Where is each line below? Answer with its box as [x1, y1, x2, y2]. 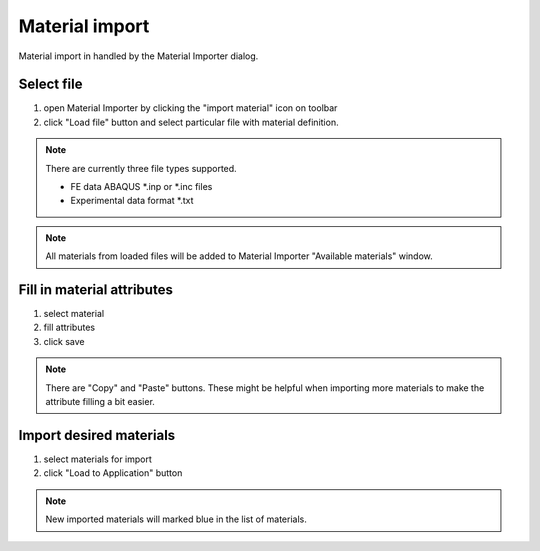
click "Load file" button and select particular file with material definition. [43, 116, 339, 128]
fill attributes [43, 321, 95, 334]
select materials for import [43, 453, 152, 465]
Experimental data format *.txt [70, 195, 194, 207]
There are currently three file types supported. [45, 162, 237, 174]
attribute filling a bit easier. [45, 396, 155, 408]
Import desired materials [18, 426, 176, 444]
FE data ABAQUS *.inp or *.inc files [70, 181, 213, 193]
